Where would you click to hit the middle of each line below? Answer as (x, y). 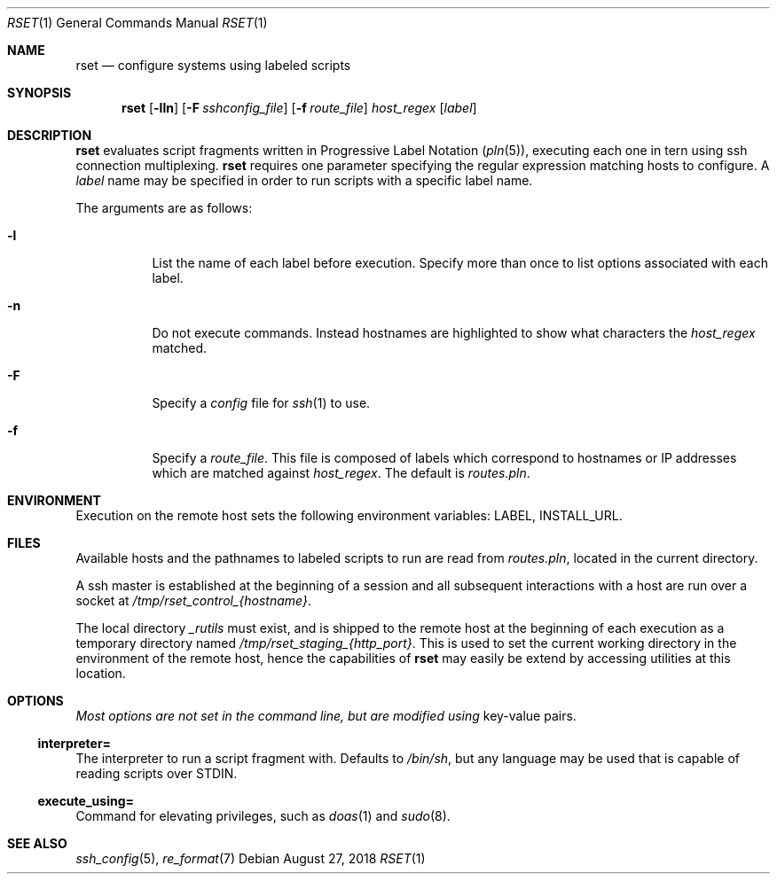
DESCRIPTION (50, 135)
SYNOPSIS (39, 93)
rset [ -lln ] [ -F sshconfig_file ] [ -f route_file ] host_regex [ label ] (299, 108)
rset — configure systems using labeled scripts (213, 65)
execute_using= (86, 801)
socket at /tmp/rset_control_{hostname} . (194, 600)
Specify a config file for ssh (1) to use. (261, 403)
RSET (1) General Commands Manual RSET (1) (137, 23)
